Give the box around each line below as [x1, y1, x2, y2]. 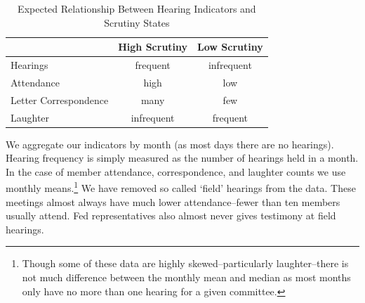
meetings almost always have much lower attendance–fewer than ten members [6, 194, 340, 209]
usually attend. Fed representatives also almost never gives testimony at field [6, 208, 336, 223]
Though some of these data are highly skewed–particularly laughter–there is [22, 256, 349, 271]
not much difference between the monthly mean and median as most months [22, 270, 351, 285]
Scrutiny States [104, 15, 170, 30]
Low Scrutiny [197, 39, 263, 54]
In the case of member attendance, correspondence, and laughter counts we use [6, 164, 346, 179]
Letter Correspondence [11, 92, 109, 107]
